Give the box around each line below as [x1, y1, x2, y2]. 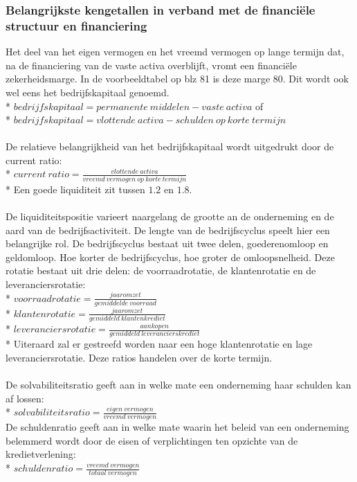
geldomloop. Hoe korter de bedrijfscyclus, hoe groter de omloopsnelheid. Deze [6, 249, 335, 264]
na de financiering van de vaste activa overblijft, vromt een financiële [6, 57, 297, 72]
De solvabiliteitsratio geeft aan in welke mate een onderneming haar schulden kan [6, 377, 351, 392]
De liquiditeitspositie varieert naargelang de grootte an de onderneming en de [6, 208, 334, 223]
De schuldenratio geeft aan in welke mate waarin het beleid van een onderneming [6, 420, 349, 434]
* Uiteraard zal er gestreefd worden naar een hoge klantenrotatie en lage [6, 337, 313, 351]
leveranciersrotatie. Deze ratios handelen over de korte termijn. [6, 350, 273, 365]
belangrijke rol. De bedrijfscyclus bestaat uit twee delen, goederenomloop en [6, 236, 329, 251]
